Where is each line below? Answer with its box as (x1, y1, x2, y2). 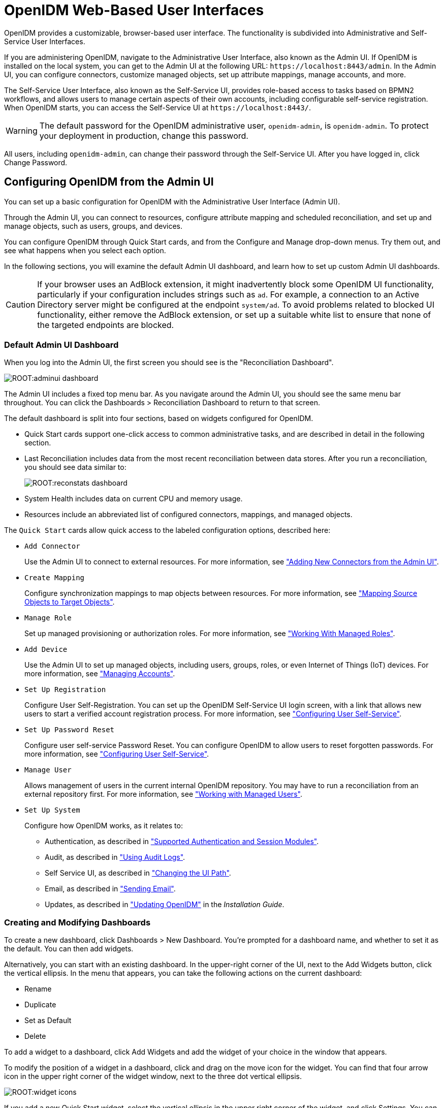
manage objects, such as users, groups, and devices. (4, 221, 182, 230)
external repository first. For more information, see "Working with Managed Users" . (24, 790, 302, 799)
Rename (24, 984, 52, 994)
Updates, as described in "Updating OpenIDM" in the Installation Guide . (45, 900, 284, 909)
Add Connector (24, 542, 80, 551)
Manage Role (24, 614, 72, 622)
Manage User (24, 766, 72, 774)
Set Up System (24, 806, 80, 815)
